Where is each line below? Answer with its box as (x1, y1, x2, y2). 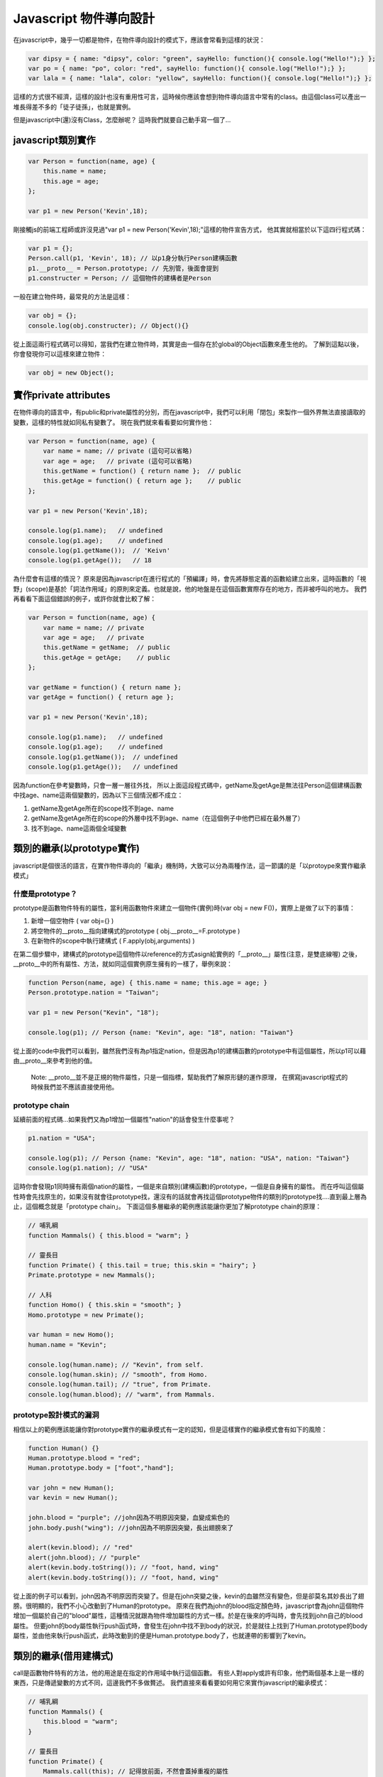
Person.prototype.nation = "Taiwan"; (28, 989, 160, 997)
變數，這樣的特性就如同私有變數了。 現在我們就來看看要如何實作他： (13, 418, 214, 426)
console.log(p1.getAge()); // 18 (28, 557, 152, 564)
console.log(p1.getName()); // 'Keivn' (28, 547, 170, 554)
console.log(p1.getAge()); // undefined (28, 763, 178, 771)
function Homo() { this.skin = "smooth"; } (28, 1301, 182, 1309)
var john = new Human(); (28, 1484, 115, 1492)
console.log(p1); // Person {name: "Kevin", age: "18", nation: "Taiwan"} (28, 1028, 294, 1036)
